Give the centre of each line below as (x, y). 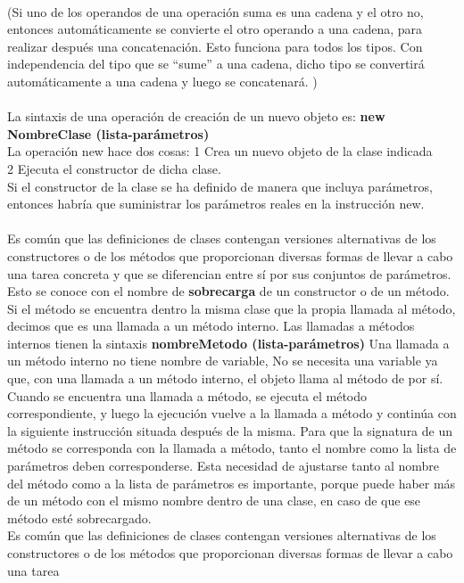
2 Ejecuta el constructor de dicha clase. (114, 168)
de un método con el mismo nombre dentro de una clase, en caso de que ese (214, 501)
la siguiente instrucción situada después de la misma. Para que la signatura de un (230, 430)
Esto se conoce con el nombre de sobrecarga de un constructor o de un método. (228, 291)
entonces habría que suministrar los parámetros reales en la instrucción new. (216, 204)
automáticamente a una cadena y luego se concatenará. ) (162, 81)
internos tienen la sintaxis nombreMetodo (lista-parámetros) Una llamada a (228, 343)
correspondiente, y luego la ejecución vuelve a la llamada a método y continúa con (232, 413)
